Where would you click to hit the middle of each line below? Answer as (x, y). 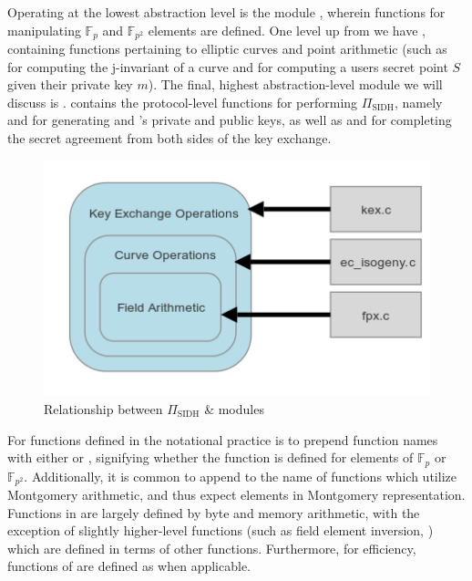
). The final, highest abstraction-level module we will (295, 84)
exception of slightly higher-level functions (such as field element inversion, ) (221, 530)
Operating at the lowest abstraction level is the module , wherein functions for (226, 12)
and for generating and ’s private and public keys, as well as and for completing (230, 120)
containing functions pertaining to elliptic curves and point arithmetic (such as (227, 49)
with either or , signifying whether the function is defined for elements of (210, 457)
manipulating (44, 30)
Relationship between (103, 408)
